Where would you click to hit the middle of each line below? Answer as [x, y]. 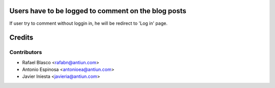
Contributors [26, 52]
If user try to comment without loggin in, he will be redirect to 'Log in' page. [88, 23]
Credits [21, 38]
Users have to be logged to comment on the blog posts [98, 11]
